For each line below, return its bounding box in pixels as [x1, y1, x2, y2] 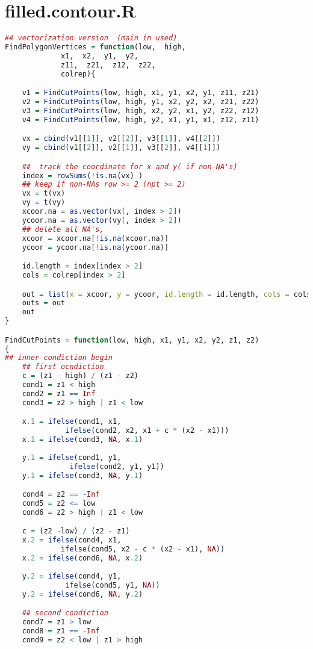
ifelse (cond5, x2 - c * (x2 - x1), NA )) [61, 545, 225, 554]
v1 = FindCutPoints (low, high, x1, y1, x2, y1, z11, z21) [22, 88, 259, 98]
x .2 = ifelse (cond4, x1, [22, 536, 122, 545]
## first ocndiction [22, 362, 104, 371]
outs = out [22, 299, 66, 308]
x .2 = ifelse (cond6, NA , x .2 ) [22, 554, 143, 563]
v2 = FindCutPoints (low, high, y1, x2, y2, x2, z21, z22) [22, 98, 259, 107]
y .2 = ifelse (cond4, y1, [22, 571, 122, 580]
